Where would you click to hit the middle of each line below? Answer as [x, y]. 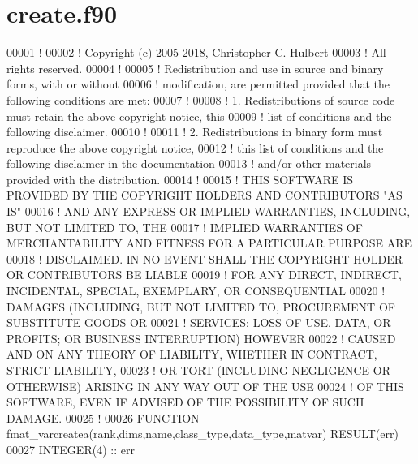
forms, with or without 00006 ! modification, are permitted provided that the [198, 84]
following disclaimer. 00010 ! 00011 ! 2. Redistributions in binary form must [195, 132]
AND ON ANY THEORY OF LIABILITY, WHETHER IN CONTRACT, [192, 354]
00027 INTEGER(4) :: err [71, 449]
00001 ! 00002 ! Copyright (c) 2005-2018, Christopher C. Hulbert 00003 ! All [196, 52]
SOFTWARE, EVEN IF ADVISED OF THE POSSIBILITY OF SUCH [185, 402]
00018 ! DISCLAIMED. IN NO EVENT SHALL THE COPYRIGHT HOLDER [205, 258]
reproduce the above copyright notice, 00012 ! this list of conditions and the [195, 147]
